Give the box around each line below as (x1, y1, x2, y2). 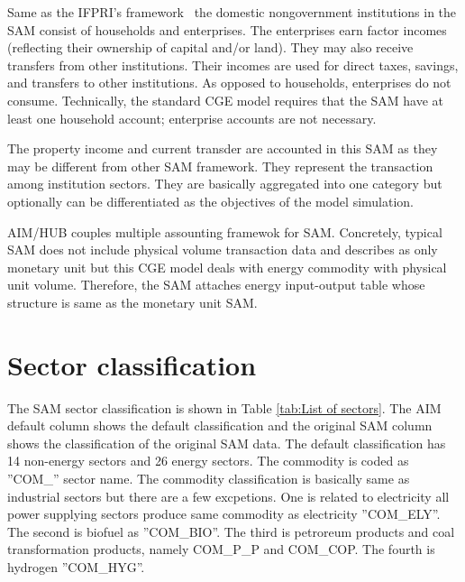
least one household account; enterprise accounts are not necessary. (7, 108, 377, 127)
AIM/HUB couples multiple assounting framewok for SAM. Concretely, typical (7, 222, 442, 241)
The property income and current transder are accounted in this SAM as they (7, 139, 438, 158)
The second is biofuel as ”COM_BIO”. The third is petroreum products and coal (7, 522, 455, 540)
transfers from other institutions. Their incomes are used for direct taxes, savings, (7, 55, 459, 74)
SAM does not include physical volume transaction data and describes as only (7, 240, 438, 259)
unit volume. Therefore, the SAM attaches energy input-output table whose (7, 275, 425, 294)
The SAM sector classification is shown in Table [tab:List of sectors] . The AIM (7, 398, 442, 417)
